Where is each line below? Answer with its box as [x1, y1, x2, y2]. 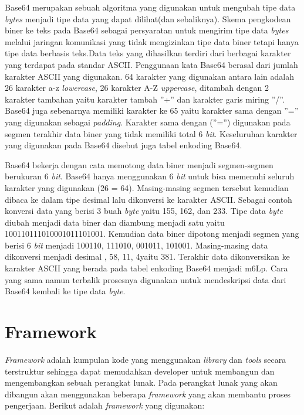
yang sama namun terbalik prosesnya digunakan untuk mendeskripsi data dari [5, 273, 286, 285]
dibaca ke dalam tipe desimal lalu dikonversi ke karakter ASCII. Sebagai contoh [5, 193, 292, 205]
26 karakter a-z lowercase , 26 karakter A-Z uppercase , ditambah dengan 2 [5, 81, 269, 94]
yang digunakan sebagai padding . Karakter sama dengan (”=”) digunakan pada [5, 115, 291, 128]
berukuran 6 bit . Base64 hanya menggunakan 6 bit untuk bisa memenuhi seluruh [5, 170, 295, 182]
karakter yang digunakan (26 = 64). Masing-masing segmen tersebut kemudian [5, 181, 289, 193]
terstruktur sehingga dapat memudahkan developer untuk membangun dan [5, 365, 275, 377]
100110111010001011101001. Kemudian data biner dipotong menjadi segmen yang [5, 227, 299, 240]
